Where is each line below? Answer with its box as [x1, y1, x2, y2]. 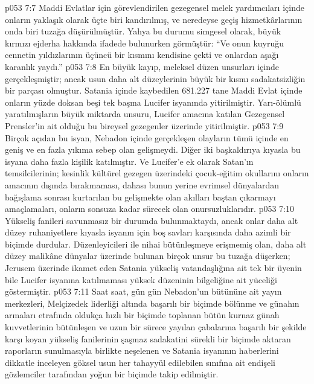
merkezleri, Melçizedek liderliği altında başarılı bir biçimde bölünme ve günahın [5, 296, 300, 309]
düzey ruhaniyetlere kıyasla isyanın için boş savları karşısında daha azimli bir [5, 226, 291, 238]
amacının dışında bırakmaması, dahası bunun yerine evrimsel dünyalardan [5, 178, 279, 191]
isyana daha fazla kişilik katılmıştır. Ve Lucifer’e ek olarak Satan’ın [5, 155, 254, 167]
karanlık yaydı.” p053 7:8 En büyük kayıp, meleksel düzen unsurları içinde [5, 60, 279, 72]
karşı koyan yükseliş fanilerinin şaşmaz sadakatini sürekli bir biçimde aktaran [5, 332, 291, 345]
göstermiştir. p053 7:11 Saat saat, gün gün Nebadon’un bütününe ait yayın [5, 285, 282, 298]
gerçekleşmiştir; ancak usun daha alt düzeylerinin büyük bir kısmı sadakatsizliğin [5, 72, 306, 85]
